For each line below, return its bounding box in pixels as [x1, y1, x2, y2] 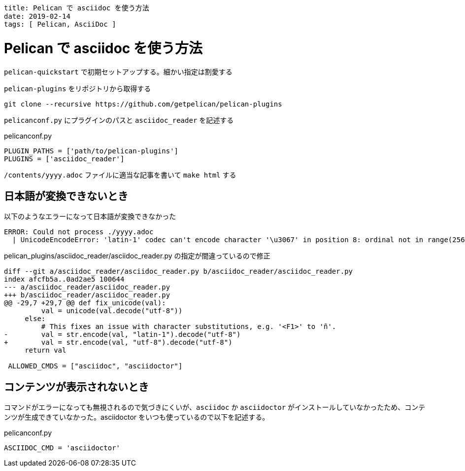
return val [25, 346, 66, 355]
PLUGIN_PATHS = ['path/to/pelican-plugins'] [4, 146, 179, 155]
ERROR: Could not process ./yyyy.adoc [4, 228, 154, 236]
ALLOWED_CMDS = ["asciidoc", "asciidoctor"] [8, 362, 183, 370]
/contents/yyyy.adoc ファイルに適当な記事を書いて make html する [4, 170, 236, 179]
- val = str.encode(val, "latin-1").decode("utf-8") [4, 330, 241, 339]
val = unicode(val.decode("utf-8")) [41, 307, 183, 315]
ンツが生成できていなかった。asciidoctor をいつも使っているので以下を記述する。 [4, 413, 269, 422]
